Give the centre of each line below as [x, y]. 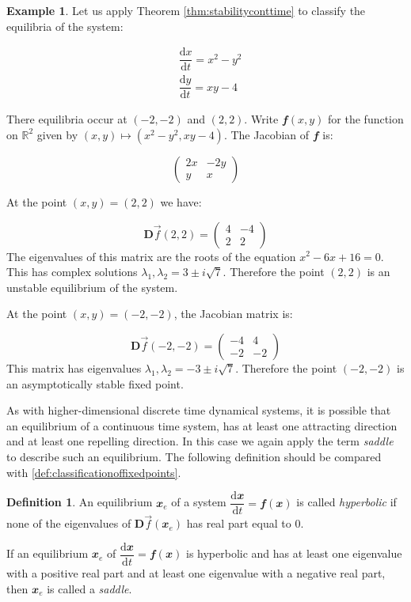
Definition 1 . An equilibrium [80, 502]
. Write [261, 119]
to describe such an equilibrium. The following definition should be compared [194, 456]
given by [57, 134]
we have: [181, 201]
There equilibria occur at [67, 119]
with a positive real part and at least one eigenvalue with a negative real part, [196, 573]
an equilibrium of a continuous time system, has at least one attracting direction [202, 425]
